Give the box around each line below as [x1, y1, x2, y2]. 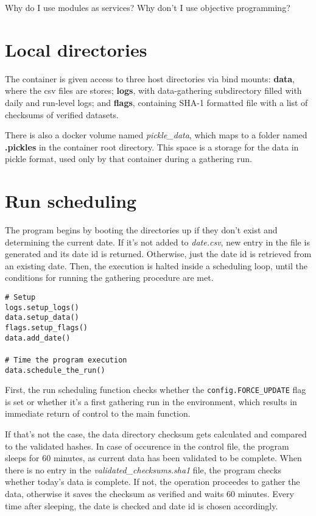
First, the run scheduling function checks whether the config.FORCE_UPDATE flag [5, 383, 306, 396]
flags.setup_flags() [5, 323, 88, 332]
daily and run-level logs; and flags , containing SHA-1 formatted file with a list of [5, 96, 308, 108]
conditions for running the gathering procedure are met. [5, 271, 214, 284]
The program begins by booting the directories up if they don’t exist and [5, 224, 278, 236]
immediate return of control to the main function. [5, 407, 191, 420]
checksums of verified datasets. [5, 108, 119, 121]
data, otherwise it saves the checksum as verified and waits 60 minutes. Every [5, 487, 294, 500]
